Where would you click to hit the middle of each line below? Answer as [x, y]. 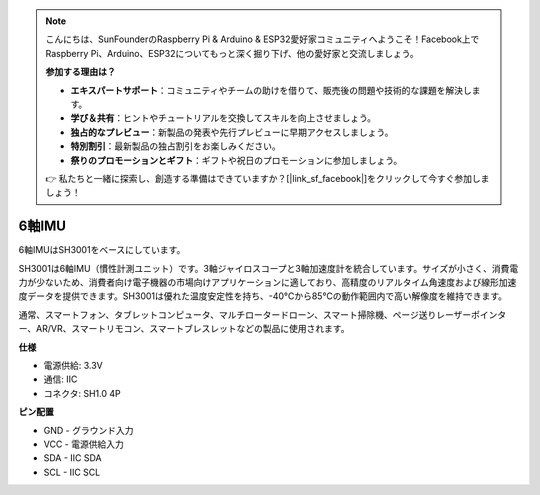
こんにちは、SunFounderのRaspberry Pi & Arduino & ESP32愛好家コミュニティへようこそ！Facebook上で [262, 39]
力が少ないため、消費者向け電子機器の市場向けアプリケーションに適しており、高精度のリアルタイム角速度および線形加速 [267, 282]
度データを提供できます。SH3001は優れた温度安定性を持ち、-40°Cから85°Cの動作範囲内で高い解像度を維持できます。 [263, 296]
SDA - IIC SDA [72, 458]
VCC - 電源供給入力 [83, 444]
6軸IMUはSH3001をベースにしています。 [102, 250]
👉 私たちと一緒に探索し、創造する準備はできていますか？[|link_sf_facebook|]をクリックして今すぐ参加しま [267, 178]
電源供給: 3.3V [73, 365]
